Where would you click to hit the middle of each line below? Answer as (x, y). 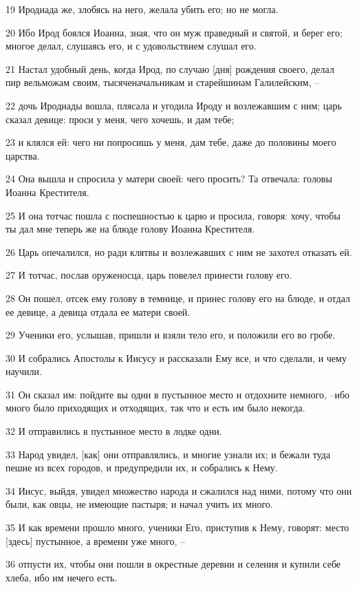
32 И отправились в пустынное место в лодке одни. (114, 431)
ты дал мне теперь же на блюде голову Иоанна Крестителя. (130, 229)
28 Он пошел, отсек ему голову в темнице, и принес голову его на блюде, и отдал (178, 298)
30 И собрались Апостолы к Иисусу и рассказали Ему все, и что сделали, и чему (176, 357)
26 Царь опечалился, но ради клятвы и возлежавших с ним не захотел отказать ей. (179, 251)
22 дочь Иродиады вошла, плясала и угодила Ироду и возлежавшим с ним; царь (174, 105)
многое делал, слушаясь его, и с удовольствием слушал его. (131, 46)
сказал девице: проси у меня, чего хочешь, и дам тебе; (120, 119)
